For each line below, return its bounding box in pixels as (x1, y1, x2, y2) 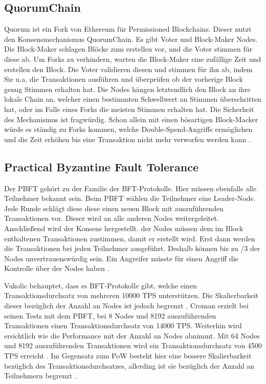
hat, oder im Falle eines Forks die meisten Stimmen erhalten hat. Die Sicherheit (4, 103, 254, 114)
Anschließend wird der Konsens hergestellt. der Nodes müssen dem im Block (4, 222, 243, 233)
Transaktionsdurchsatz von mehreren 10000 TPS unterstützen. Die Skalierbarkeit (4, 290, 259, 301)
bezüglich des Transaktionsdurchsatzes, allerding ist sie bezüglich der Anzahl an (4, 360, 255, 371)
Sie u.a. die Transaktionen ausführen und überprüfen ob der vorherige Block (4, 74, 243, 84)
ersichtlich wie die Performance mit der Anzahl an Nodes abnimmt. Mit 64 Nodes (4, 330, 260, 341)
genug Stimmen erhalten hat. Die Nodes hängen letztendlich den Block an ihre (4, 83, 251, 94)
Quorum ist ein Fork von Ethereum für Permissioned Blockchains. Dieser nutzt (4, 24, 252, 34)
